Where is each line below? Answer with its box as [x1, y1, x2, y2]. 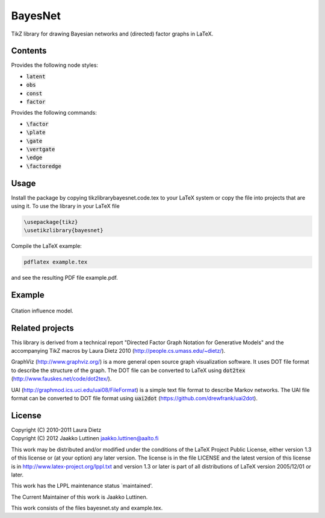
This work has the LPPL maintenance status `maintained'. [11, 482, 153, 490]
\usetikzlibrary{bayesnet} [23, 227, 104, 234]
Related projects [11, 323, 75, 333]
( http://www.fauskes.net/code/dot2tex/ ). [11, 375, 112, 382]
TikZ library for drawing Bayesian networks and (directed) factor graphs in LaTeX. [11, 30, 214, 37]
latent [26, 73, 46, 80]
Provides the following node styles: [11, 62, 99, 69]
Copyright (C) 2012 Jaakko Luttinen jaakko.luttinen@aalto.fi [11, 435, 159, 442]
